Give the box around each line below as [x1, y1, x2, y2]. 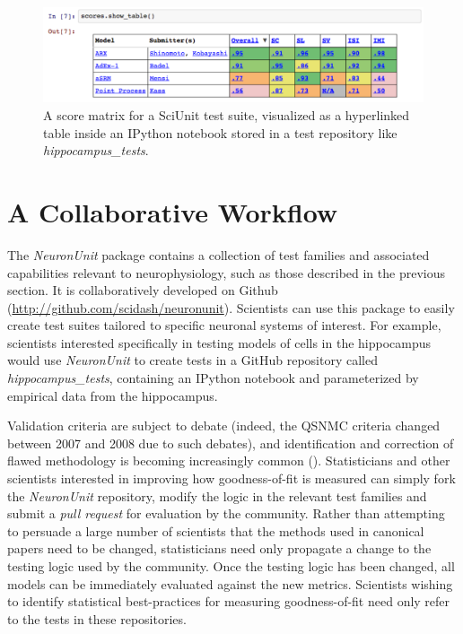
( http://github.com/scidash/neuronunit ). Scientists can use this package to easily [7, 298, 455, 317]
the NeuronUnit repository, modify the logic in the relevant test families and [7, 486, 427, 505]
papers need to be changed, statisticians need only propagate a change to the [7, 539, 432, 558]
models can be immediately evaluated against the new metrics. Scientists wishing [7, 574, 453, 593]
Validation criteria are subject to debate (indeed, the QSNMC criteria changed [7, 416, 441, 435]
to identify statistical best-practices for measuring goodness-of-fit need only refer [7, 592, 450, 611]
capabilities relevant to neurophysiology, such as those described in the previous [7, 263, 445, 282]
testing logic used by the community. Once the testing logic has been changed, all [7, 557, 455, 575]
